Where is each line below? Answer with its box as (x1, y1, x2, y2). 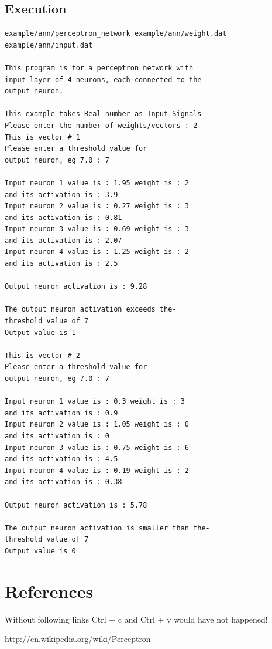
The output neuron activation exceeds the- (5, 305, 177, 314)
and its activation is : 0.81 (5, 213, 122, 222)
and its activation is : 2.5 (5, 259, 118, 268)
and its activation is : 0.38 (5, 478, 122, 486)
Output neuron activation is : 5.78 (5, 501, 147, 509)
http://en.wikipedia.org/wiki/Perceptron (5, 633, 151, 645)
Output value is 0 (5, 546, 76, 555)
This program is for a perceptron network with (5, 63, 194, 72)
